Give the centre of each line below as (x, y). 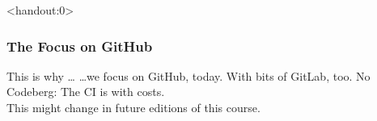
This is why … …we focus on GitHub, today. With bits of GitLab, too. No (188, 75)
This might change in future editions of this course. (133, 107)
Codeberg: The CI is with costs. (86, 92)
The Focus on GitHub (80, 46)
